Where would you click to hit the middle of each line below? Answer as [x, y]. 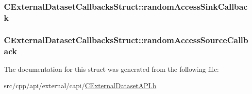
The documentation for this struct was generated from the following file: [111, 69]
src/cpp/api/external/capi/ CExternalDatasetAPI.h [80, 85]
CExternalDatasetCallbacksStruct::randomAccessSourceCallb [126, 39]
